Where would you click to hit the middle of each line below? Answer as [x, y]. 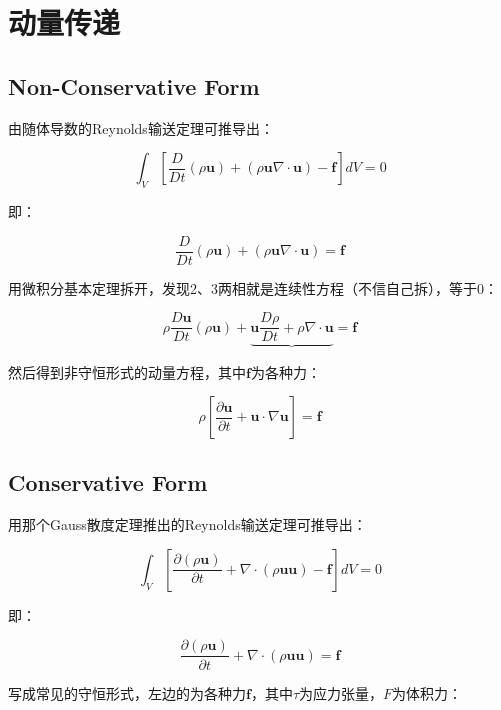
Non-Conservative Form [134, 85]
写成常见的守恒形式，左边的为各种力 [127, 692]
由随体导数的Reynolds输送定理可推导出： [141, 127]
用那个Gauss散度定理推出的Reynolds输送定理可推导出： [187, 524]
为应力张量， [341, 692]
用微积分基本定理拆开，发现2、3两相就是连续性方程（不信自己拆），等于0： [253, 287]
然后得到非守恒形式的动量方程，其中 [127, 371]
